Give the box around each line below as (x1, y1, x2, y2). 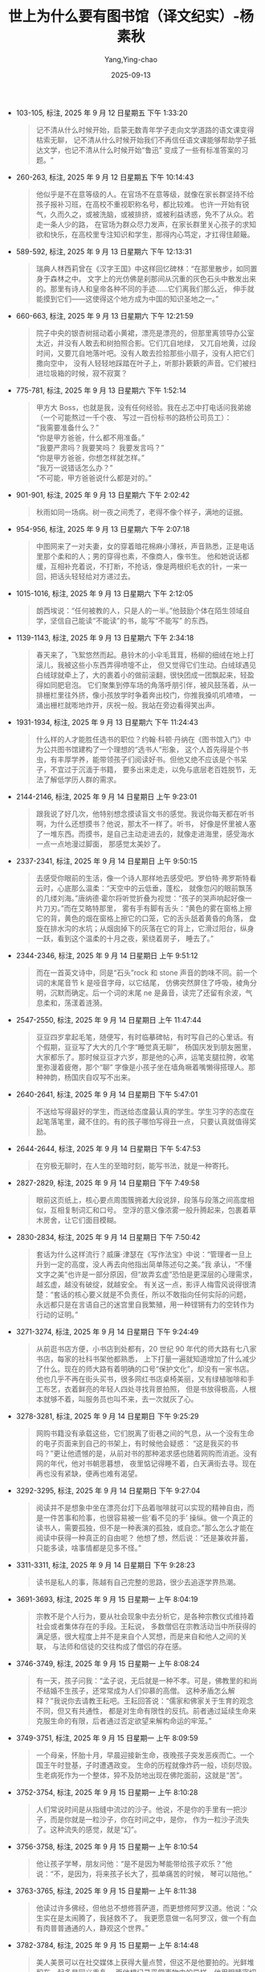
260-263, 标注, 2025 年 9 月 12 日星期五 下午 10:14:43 (15, 172, 194, 182)
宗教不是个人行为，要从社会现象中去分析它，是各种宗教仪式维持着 (35, 1611, 255, 1621)
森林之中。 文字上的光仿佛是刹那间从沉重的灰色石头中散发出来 (50, 274, 257, 283)
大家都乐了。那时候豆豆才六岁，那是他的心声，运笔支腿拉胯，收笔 (35, 1052, 255, 1062)
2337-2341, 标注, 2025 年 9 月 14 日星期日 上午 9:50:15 (15, 856, 198, 866)
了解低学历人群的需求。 (43, 774, 121, 784)
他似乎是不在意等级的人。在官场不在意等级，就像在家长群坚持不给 (35, 189, 255, 199)
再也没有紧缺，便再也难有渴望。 (35, 1468, 142, 1478)
